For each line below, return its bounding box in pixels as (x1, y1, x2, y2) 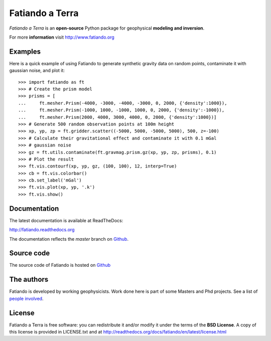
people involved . (9, 295, 44, 301)
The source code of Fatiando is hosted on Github (9, 262, 111, 268)
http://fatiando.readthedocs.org (9, 227, 75, 233)
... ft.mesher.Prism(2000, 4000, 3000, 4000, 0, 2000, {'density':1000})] (18, 114, 217, 120)
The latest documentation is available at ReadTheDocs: (9, 217, 123, 223)
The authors (9, 275, 49, 284)
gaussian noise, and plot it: (9, 68, 65, 74)
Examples (9, 47, 41, 56)
